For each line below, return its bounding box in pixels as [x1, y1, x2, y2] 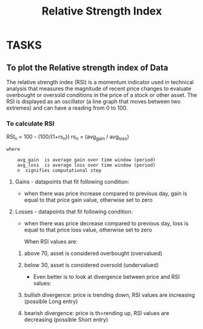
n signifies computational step [17, 168, 102, 174]
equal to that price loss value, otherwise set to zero [24, 226, 153, 234]
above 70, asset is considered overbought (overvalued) [24, 250, 162, 257]
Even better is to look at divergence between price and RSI [33, 273, 180, 281]
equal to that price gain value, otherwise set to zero [24, 196, 153, 204]
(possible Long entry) [24, 298, 78, 305]
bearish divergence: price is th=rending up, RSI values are [24, 310, 170, 317]
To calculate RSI [6, 119, 55, 128]
